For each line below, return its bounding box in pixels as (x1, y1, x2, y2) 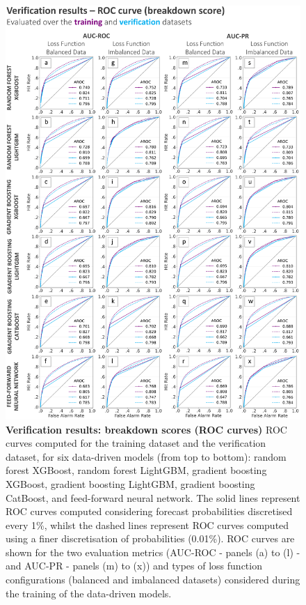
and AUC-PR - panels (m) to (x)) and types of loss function (6, 558, 262, 573)
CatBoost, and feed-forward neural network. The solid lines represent (6, 490, 300, 505)
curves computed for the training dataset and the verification (6, 436, 266, 450)
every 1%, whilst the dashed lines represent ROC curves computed (6, 517, 289, 532)
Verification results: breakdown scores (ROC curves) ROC (6, 422, 287, 436)
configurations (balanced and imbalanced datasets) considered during (6, 572, 300, 587)
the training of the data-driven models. (6, 585, 172, 600)
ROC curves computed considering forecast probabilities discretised (6, 504, 293, 519)
